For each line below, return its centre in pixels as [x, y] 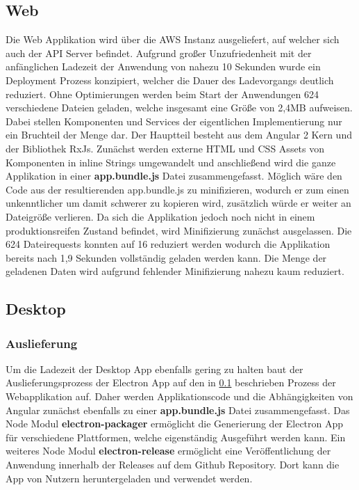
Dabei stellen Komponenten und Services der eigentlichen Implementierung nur [174, 121]
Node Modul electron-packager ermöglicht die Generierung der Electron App [175, 424]
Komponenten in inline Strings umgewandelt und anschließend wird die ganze [171, 162]
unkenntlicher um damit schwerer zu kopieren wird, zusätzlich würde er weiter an [178, 203]
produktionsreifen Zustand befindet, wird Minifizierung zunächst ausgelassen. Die [179, 230]
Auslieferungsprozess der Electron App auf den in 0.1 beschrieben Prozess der [171, 382]
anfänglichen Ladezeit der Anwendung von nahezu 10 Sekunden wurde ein [163, 66]
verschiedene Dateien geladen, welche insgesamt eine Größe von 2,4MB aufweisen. [179, 108]
